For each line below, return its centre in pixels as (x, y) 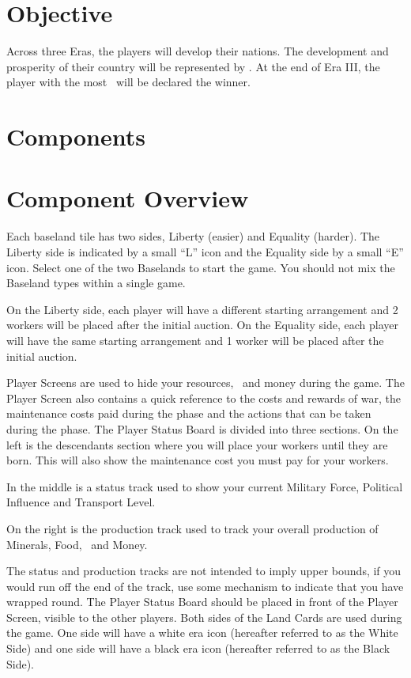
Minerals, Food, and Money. (77, 544)
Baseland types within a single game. (96, 283)
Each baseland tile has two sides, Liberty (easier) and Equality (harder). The (193, 236)
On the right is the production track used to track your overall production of (192, 528)
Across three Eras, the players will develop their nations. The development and (198, 51)
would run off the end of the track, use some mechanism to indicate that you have (205, 586)
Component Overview (128, 198)
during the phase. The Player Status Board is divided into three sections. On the (202, 428)
